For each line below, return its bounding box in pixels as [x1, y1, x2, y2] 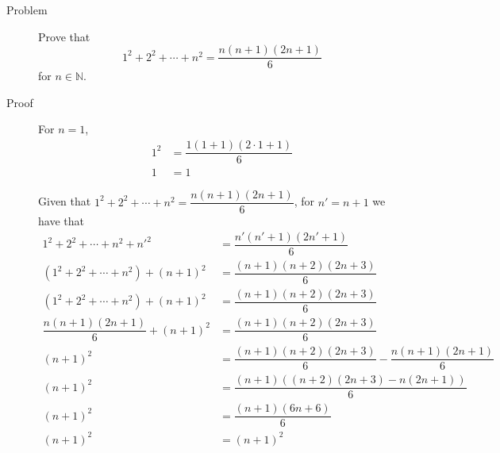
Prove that [38, 28, 90, 44]
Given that [38, 193, 91, 209]
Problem [6, 2, 48, 17]
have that [38, 213, 84, 229]
